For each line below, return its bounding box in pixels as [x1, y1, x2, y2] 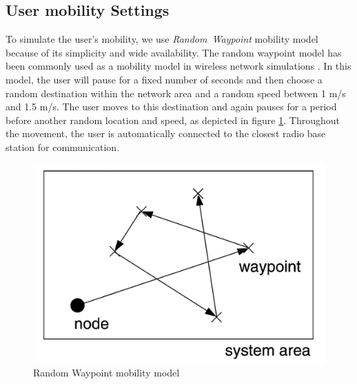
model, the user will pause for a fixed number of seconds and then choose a [6, 72, 323, 86]
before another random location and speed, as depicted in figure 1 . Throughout [6, 112, 340, 127]
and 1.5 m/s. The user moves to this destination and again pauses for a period [6, 99, 337, 114]
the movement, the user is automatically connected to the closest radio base [6, 126, 326, 141]
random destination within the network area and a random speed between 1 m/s [6, 85, 346, 100]
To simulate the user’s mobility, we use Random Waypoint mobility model [6, 32, 318, 46]
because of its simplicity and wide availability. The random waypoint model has [6, 45, 342, 59]
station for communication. [6, 139, 120, 154]
